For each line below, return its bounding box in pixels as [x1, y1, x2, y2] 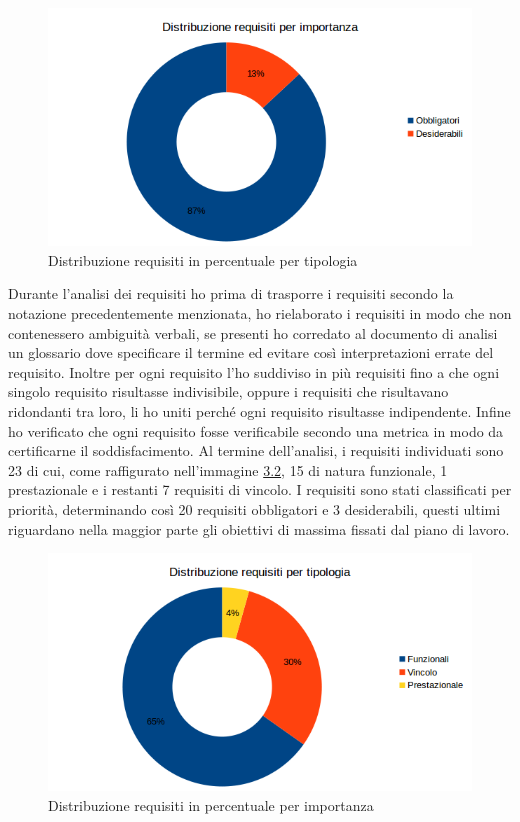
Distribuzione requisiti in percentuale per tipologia [48, 249, 358, 270]
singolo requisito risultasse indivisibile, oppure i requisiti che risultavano [8, 381, 449, 402]
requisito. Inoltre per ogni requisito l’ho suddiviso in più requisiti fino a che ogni [8, 361, 500, 382]
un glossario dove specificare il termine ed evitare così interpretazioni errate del [8, 342, 494, 363]
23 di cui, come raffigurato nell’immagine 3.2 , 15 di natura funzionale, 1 [8, 459, 448, 480]
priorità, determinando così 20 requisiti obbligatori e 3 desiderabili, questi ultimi [8, 498, 501, 519]
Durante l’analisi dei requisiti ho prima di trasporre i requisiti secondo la [8, 283, 454, 304]
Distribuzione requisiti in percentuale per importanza [48, 795, 374, 816]
